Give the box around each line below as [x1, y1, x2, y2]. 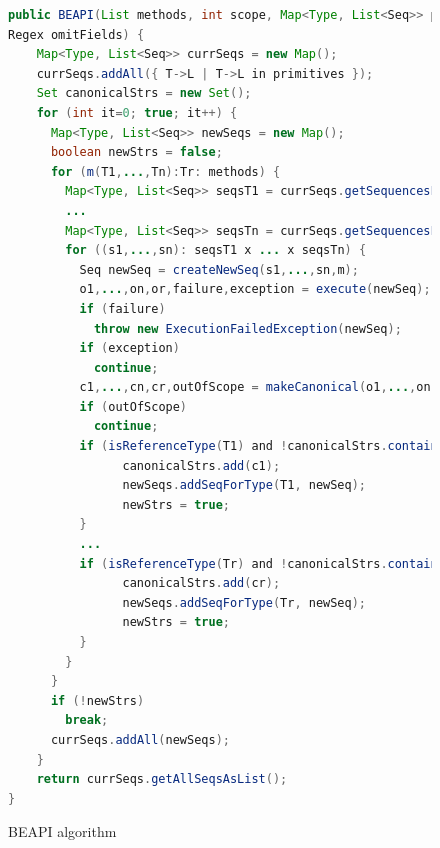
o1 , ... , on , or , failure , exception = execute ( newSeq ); [79, 282, 431, 297]
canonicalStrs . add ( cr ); [122, 576, 281, 591]
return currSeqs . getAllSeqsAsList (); [36, 772, 288, 787]
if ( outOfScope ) [79, 399, 188, 414]
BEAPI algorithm [8, 821, 117, 842]
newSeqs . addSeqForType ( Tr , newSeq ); [122, 595, 367, 610]
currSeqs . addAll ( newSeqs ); [50, 732, 230, 747]
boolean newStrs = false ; [50, 145, 223, 160]
